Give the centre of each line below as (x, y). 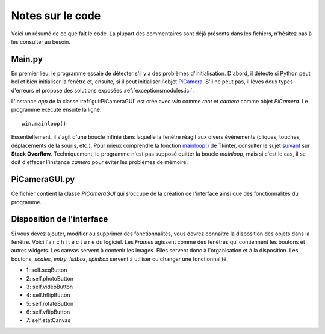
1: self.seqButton (47, 270)
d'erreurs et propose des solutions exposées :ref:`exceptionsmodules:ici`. (103, 90)
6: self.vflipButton (48, 312)
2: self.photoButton (50, 278)
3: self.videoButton (50, 287)
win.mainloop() (44, 123)
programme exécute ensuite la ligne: (56, 110)
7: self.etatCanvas (48, 320)
